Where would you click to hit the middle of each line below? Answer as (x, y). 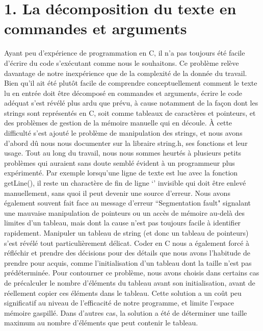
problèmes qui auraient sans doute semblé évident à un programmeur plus (120, 162)
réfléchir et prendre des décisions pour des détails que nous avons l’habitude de (127, 253)
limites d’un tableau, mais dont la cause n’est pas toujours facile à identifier (123, 223)
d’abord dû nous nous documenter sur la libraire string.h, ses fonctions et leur (126, 143)
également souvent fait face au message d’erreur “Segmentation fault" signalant (127, 203)
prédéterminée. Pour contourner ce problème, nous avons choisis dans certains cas (132, 273)
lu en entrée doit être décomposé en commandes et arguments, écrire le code (123, 93)
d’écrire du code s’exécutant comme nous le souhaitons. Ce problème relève (122, 62)
